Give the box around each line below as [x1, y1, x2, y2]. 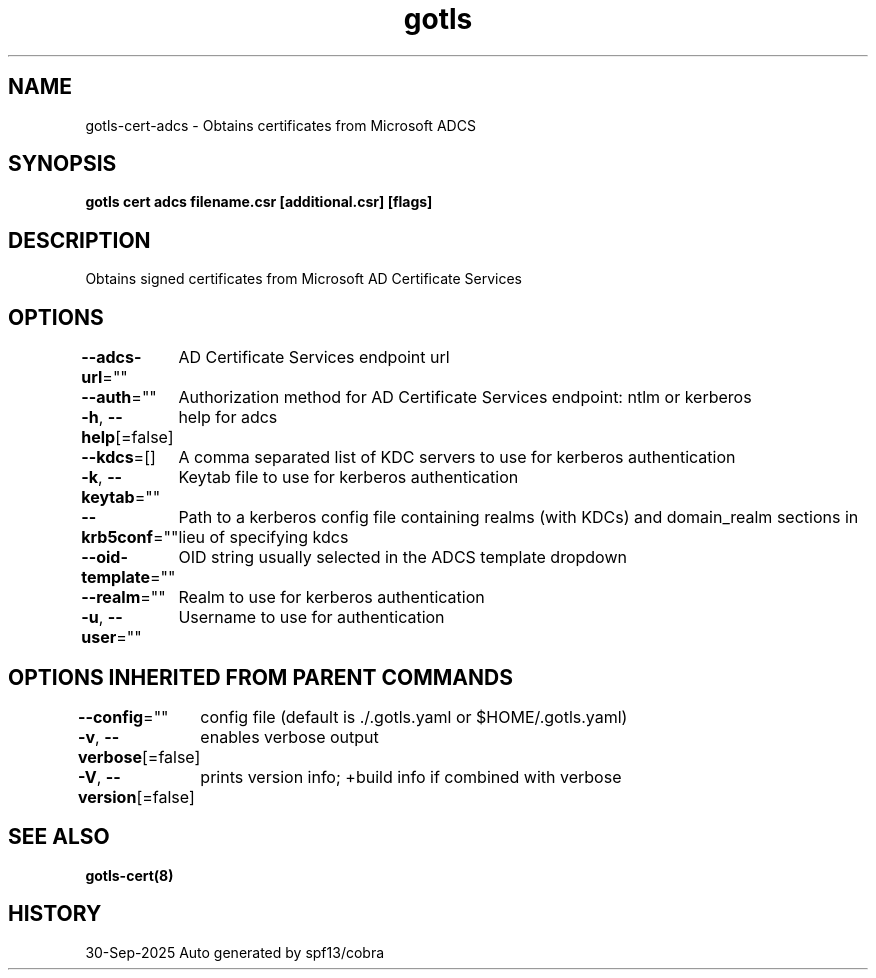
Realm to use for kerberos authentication [178, 587, 485, 608]
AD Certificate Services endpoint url [178, 347, 450, 368]
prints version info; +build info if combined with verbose [200, 766, 622, 787]
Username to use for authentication [178, 607, 445, 628]
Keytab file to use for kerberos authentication [178, 467, 519, 488]
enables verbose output [200, 726, 379, 747]
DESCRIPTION [8, 227, 151, 253]
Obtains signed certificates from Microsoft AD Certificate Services [85, 270, 522, 288]
